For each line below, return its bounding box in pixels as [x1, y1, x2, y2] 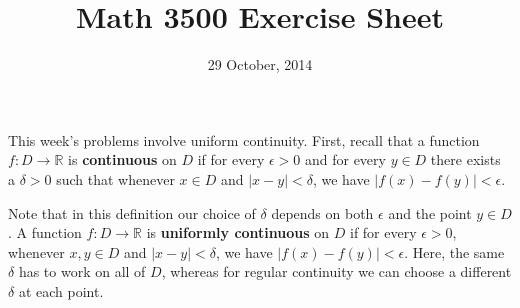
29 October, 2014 [207, 54, 313, 75]
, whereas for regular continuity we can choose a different [161, 261, 512, 282]
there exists [430, 149, 501, 170]
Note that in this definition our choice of [8, 202, 256, 223]
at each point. [18, 280, 104, 301]
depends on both [271, 202, 374, 223]
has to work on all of [18, 261, 146, 282]
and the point [388, 202, 472, 223]
